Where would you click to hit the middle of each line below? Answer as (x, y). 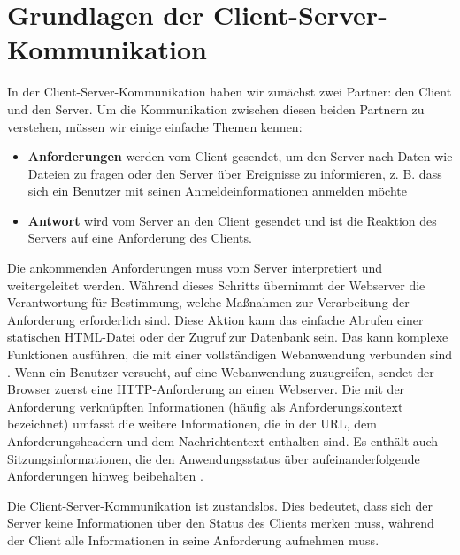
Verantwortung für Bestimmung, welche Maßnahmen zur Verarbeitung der (208, 302)
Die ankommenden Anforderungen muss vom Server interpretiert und (195, 268)
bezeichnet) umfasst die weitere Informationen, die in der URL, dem (192, 424)
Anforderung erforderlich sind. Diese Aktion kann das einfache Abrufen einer (215, 319)
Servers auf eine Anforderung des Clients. (140, 238)
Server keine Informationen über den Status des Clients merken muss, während (221, 523)
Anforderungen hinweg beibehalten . (105, 476)
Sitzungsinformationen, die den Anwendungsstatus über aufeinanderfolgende (214, 458)
